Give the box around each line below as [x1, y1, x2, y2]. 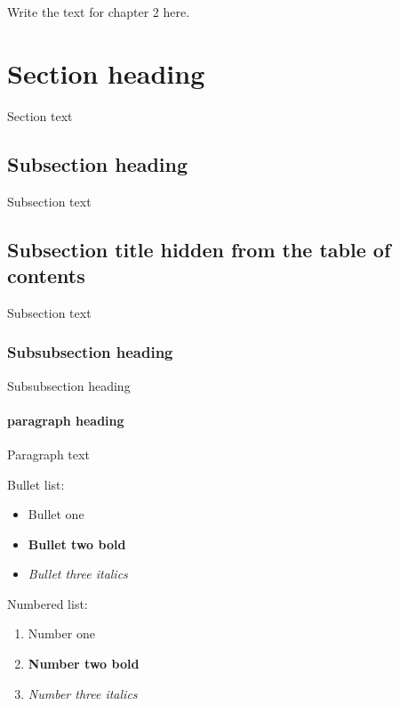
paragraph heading [7, 410, 124, 429]
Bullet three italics [28, 564, 128, 583]
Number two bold [28, 654, 140, 673]
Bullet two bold [28, 534, 126, 553]
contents [7, 261, 85, 288]
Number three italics [28, 684, 138, 702]
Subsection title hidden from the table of [7, 235, 391, 263]
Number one [28, 624, 95, 643]
